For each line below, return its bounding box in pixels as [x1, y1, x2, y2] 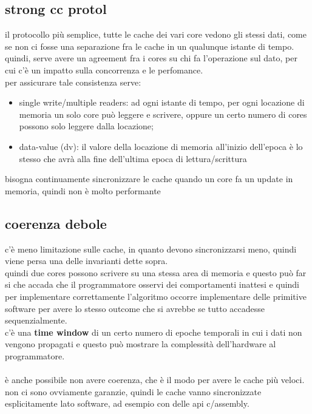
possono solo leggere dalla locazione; [19, 120, 154, 132]
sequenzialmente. [5, 314, 67, 327]
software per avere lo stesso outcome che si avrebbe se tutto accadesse [5, 302, 265, 314]
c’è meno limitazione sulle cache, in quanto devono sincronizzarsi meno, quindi [5, 242, 297, 255]
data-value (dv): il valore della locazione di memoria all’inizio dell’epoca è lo [19, 140, 303, 152]
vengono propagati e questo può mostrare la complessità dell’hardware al [5, 338, 276, 350]
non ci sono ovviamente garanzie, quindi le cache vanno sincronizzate [5, 385, 262, 398]
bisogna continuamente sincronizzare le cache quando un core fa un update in [5, 172, 293, 185]
